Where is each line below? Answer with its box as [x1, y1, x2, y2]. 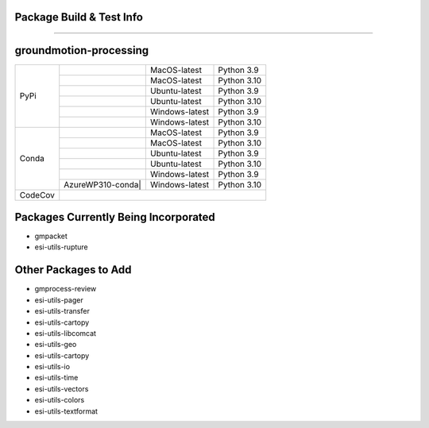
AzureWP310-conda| [64, 179, 142, 190]
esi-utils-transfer [34, 307, 91, 316]
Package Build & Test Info [14, 10, 143, 24]
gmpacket [34, 231, 68, 241]
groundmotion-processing [14, 44, 149, 57]
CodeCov [19, 189, 56, 200]
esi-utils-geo [34, 340, 77, 349]
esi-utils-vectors [34, 384, 89, 393]
